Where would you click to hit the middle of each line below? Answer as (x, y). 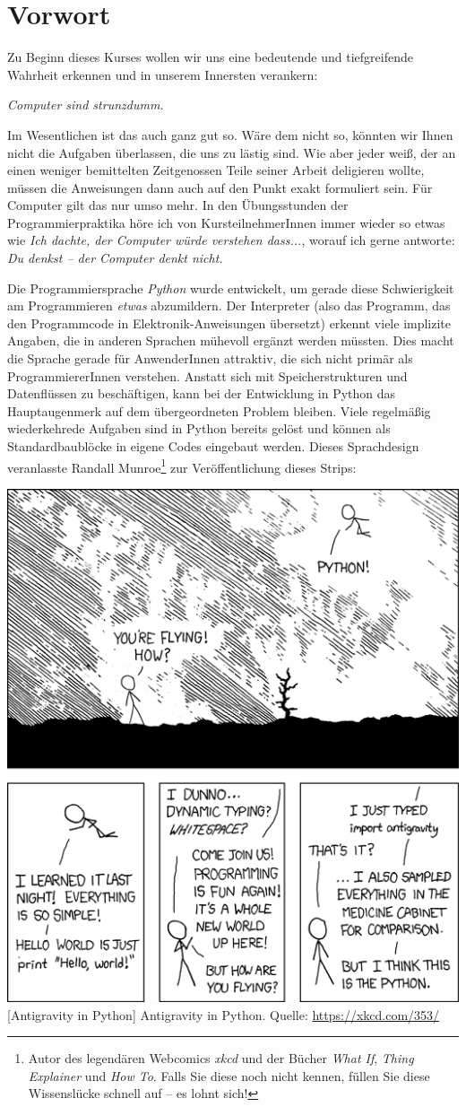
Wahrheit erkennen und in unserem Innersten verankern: (163, 74)
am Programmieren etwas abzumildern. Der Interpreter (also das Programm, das (229, 305)
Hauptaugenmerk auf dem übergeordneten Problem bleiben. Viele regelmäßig (219, 410)
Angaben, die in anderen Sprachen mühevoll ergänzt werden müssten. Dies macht (231, 340)
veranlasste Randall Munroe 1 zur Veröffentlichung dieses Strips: (182, 466)
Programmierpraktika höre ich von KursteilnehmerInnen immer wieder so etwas (226, 222)
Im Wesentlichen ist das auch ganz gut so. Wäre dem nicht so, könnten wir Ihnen (230, 134)
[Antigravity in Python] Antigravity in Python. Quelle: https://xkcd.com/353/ (224, 1014)
